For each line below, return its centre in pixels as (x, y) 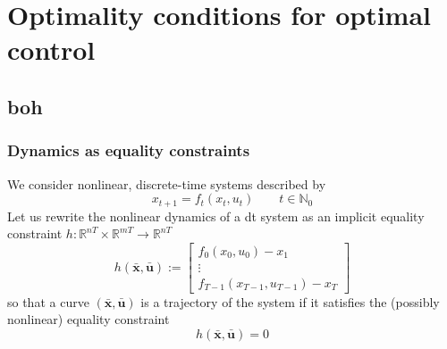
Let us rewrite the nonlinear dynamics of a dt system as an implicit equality (216, 216)
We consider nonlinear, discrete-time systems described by (167, 183)
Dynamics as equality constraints (129, 150)
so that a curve (48, 301)
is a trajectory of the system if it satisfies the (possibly (290, 301)
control (51, 50)
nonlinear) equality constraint (89, 319)
